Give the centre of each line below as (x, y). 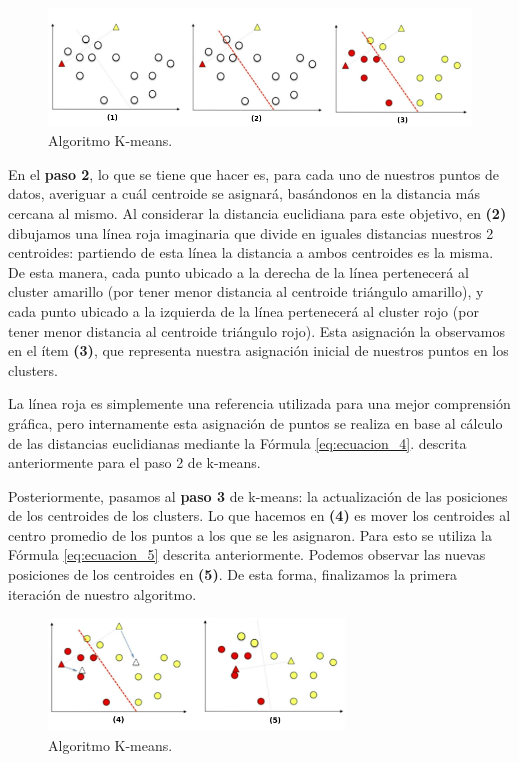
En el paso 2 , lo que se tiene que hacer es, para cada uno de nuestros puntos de (253, 173)
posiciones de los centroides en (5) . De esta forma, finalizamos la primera (233, 574)
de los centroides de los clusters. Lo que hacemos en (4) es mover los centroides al (259, 515)
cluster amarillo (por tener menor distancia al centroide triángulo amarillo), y (246, 291)
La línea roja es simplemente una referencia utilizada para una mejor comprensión (259, 403)
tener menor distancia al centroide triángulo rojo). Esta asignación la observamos (257, 330)
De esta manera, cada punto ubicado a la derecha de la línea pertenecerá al (238, 271)
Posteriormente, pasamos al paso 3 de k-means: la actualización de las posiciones (258, 495)
